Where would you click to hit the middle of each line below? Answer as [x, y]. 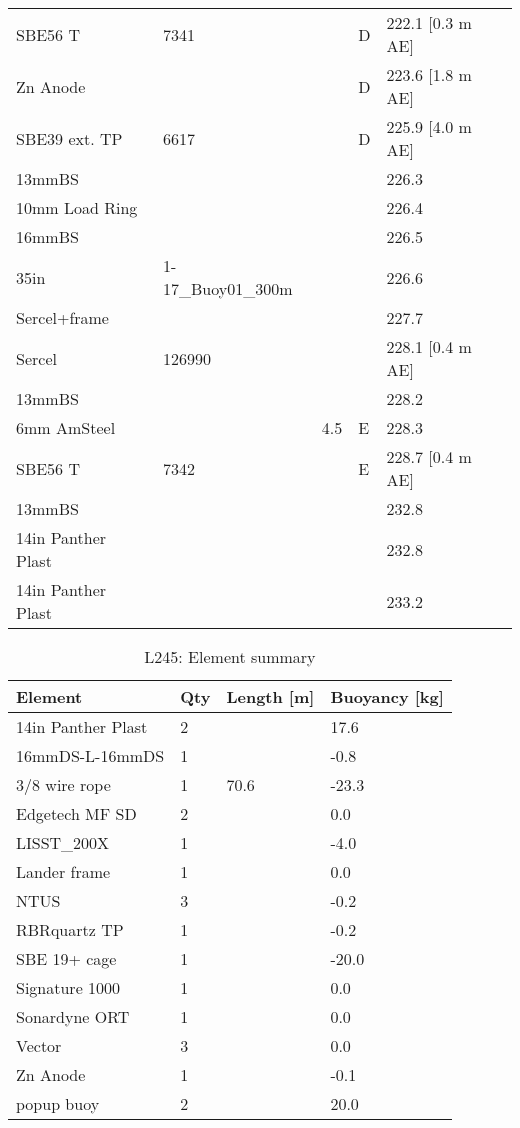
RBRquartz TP [70, 929]
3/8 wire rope [63, 784]
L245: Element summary [230, 656]
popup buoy [58, 1103]
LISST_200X [63, 842]
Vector [39, 1045]
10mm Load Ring [77, 207]
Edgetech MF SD [76, 813]
